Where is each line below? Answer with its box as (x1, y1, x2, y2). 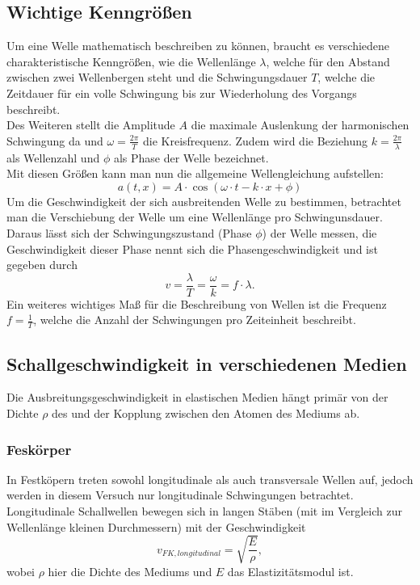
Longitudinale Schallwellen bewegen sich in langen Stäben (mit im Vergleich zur (6, 503, 402, 520)
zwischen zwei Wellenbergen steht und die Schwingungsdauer (6, 69, 308, 86)
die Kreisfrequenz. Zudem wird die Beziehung (143, 132, 368, 149)
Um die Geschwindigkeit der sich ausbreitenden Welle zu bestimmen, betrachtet (6, 192, 401, 209)
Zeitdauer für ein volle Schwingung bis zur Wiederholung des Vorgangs (6, 84, 357, 101)
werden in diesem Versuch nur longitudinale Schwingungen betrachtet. (6, 486, 354, 503)
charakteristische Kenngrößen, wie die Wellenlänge (6, 53, 256, 69)
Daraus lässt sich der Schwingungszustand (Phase (6, 224, 252, 241)
